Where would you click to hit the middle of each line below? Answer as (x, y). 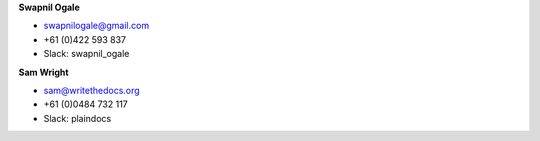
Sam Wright (43, 72)
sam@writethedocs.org (91, 90)
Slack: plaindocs (77, 118)
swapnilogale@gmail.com (96, 26)
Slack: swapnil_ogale (86, 54)
